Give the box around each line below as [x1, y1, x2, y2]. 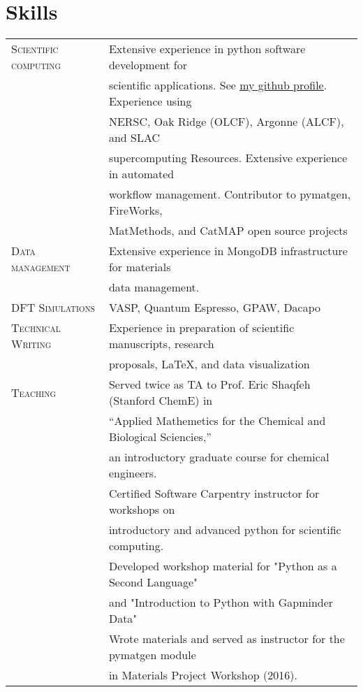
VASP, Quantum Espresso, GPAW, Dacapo [108, 299, 321, 316]
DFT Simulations [11, 299, 95, 316]
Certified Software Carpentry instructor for [108, 485, 320, 502]
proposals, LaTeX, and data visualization [108, 356, 310, 373]
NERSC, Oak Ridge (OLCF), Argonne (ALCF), [108, 113, 344, 130]
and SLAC [108, 129, 161, 146]
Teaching [11, 384, 57, 401]
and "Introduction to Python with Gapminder [108, 594, 334, 611]
